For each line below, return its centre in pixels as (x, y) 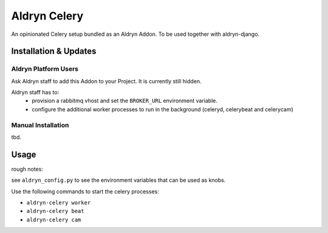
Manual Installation (40, 125)
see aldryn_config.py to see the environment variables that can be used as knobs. (118, 180)
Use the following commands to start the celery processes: (85, 191)
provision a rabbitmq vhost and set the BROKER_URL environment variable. (125, 101)
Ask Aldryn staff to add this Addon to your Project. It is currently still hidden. (106, 81)
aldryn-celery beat (55, 211)
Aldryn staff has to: (35, 92)
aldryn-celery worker (59, 203)
